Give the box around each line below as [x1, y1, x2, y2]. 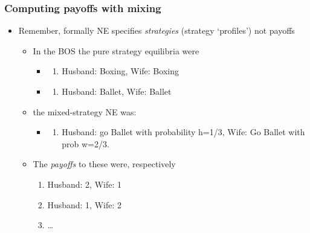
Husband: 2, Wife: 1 [47, 177, 121, 190]
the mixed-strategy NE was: [33, 105, 137, 118]
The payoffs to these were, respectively [33, 158, 176, 170]
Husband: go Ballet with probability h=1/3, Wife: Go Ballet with [62, 126, 305, 138]
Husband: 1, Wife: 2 [47, 198, 121, 211]
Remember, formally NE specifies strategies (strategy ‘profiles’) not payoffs [18, 24, 295, 37]
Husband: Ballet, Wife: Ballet [62, 85, 172, 97]
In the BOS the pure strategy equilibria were [33, 44, 199, 57]
